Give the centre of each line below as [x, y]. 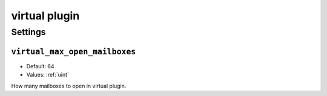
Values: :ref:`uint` [48, 75]
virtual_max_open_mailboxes [74, 52]
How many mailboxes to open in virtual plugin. [69, 86]
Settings [28, 32]
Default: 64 [40, 66]
